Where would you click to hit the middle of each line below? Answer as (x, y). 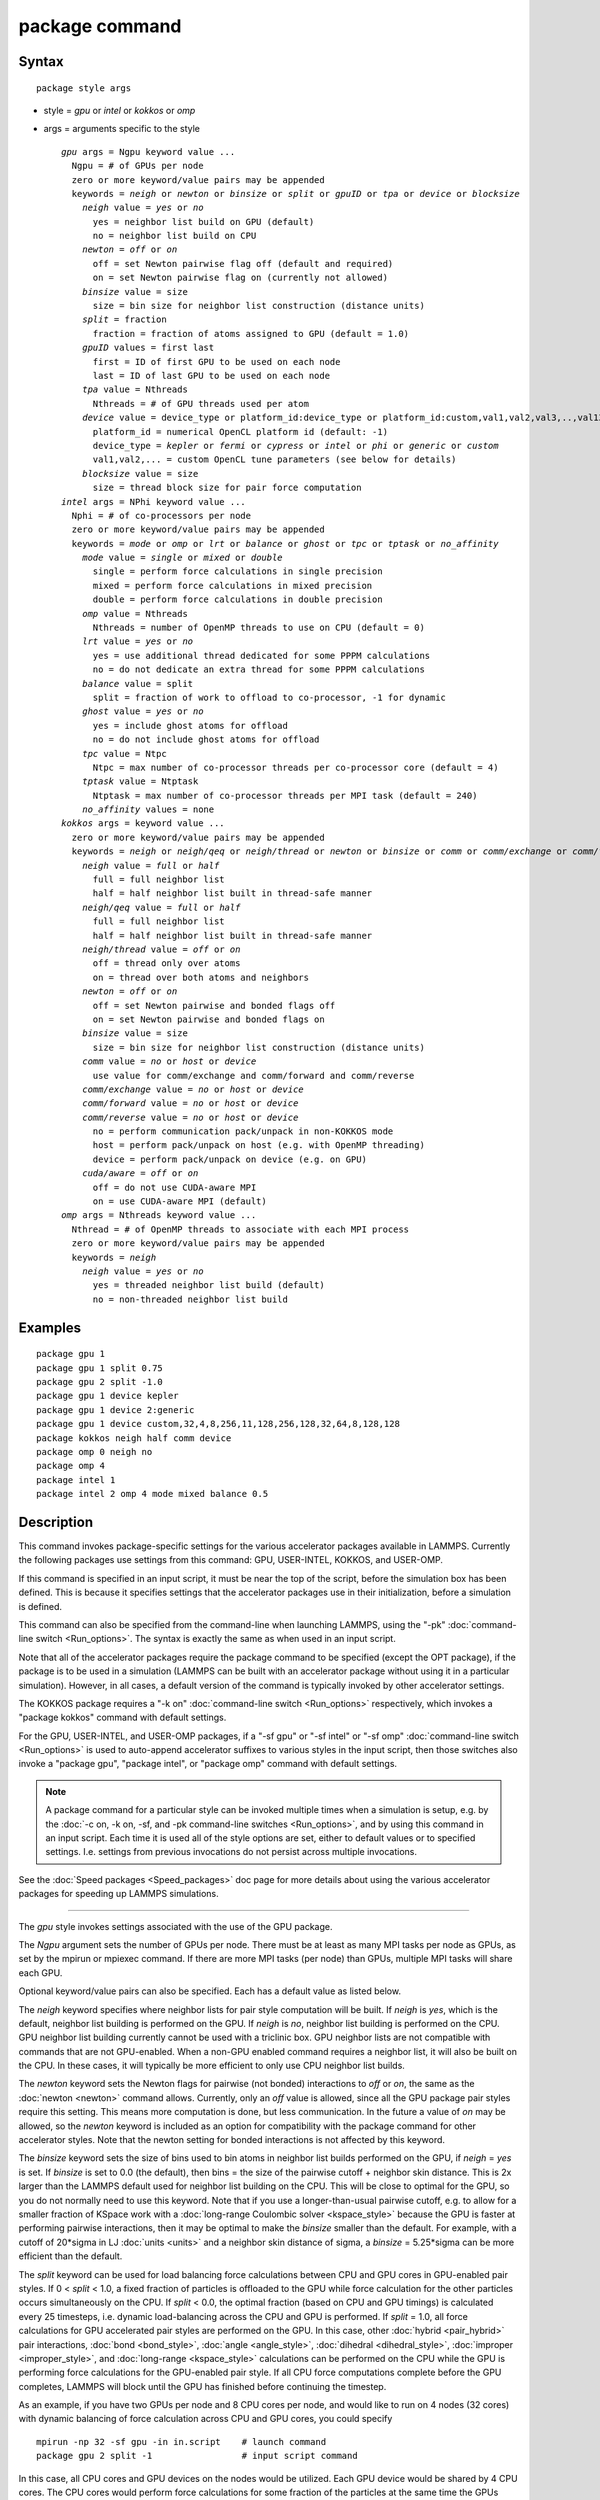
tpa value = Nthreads (135, 389)
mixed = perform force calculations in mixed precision (232, 585)
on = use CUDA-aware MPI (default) (179, 1201)
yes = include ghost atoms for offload (190, 725)
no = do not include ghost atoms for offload (206, 739)
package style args (84, 88)
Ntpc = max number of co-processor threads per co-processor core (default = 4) (295, 767)
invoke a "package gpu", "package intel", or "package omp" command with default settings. (208, 1764)
